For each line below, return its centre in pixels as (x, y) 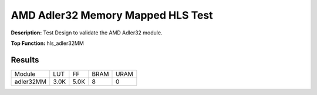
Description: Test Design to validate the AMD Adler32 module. (87, 33)
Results (25, 60)
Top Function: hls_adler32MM (48, 43)
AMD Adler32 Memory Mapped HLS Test (112, 15)
